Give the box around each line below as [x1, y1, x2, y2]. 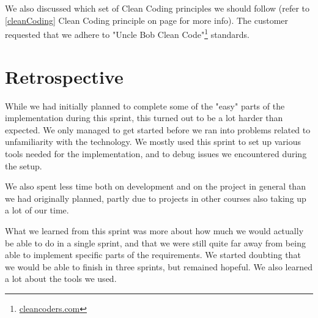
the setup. [5, 159, 42, 172]
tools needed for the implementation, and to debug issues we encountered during [5, 147, 307, 160]
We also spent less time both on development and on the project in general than [5, 180, 306, 193]
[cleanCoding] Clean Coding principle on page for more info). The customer [5, 13, 289, 26]
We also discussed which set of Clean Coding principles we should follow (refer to [5, 2, 310, 14]
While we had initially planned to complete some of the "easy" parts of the [5, 99, 285, 112]
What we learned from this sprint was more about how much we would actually [5, 224, 304, 237]
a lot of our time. [5, 204, 69, 216]
